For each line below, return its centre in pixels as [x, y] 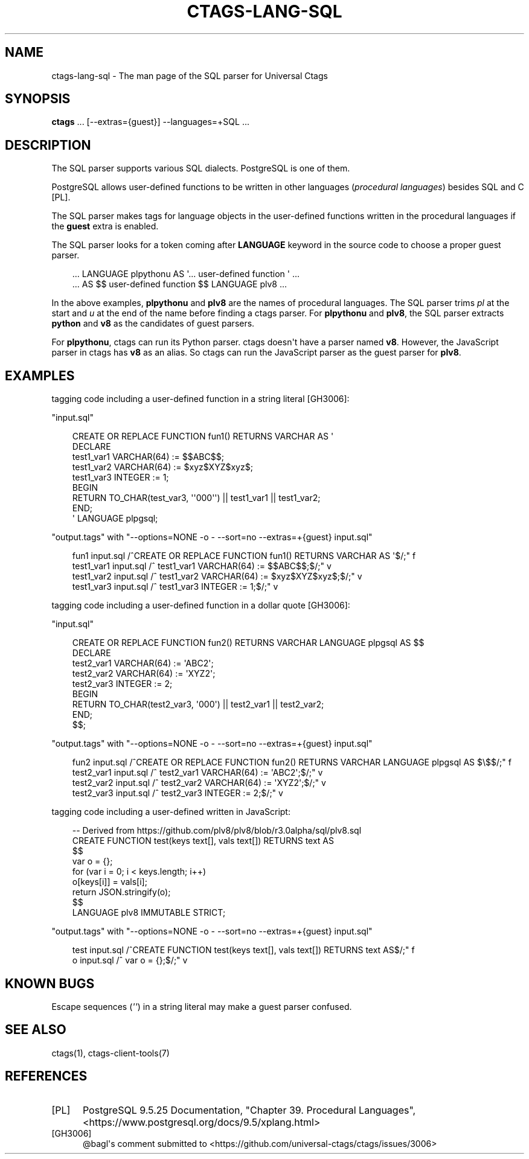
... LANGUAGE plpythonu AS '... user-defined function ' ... [186, 274]
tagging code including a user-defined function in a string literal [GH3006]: [200, 399]
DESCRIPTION [48, 145]
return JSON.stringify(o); [121, 892]
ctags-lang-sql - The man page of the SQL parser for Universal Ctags [190, 75]
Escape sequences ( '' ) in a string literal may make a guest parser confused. [202, 1006]
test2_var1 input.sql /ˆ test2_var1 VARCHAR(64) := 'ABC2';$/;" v [197, 773]
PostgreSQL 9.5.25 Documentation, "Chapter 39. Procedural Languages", [249, 1110]
